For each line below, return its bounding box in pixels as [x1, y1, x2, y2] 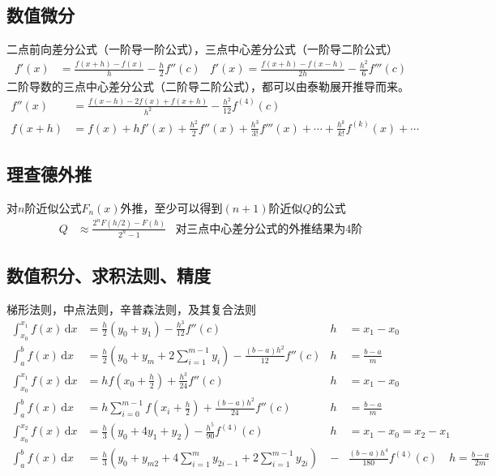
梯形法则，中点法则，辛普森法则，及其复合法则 [6, 300, 256, 317]
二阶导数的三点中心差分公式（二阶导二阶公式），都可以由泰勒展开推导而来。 [6, 77, 409, 94]
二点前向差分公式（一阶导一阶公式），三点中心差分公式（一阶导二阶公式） [6, 41, 398, 58]
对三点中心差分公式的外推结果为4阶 [175, 223, 363, 235]
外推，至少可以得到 [120, 199, 223, 216]
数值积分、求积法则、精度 [6, 263, 211, 288]
